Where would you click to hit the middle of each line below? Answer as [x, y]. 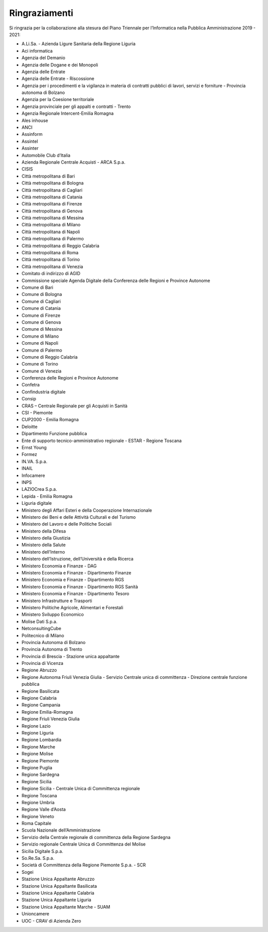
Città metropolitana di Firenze [52, 204]
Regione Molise [37, 754]
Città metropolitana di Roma [50, 253]
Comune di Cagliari [41, 301]
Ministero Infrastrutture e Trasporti [57, 601]
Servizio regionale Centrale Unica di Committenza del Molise [84, 844]
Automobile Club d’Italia [46, 155]
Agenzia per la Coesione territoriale [58, 99]
